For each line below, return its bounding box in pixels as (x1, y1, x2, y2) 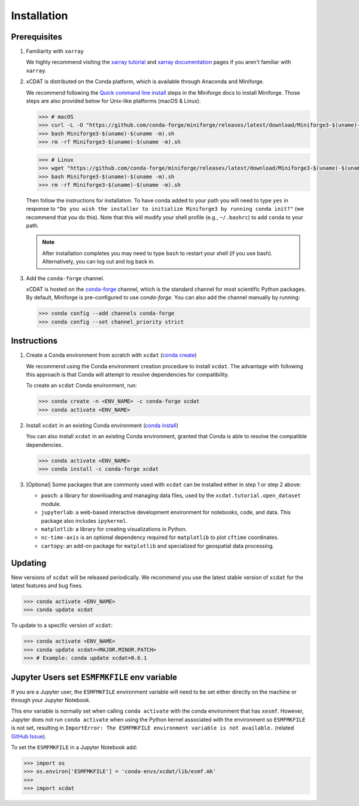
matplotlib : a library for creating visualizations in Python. (41, 525, 187, 532)
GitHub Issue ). (11, 732, 47, 740)
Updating (11, 557, 47, 568)
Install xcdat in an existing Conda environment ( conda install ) (26, 422, 179, 429)
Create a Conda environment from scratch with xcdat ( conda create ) (26, 352, 197, 359)
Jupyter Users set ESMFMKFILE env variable (11, 672, 178, 682)
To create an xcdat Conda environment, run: (26, 382, 137, 389)
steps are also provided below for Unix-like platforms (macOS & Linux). (26, 98, 201, 105)
